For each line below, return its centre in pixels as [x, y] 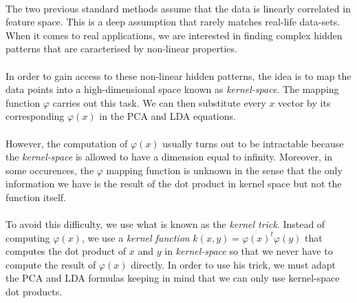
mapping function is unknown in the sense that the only [224, 170]
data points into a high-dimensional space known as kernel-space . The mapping [172, 89]
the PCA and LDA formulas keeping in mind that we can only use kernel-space [173, 278]
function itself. [36, 197]
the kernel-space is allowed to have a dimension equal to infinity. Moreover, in [169, 157]
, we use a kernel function [136, 237]
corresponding [35, 116]
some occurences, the [50, 170]
